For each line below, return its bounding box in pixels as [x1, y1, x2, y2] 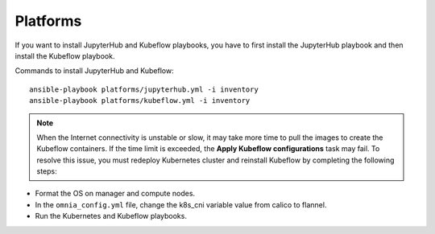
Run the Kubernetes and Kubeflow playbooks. [35, 211, 187, 221]
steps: [36, 166, 57, 176]
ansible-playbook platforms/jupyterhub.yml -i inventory [29, 84, 259, 94]
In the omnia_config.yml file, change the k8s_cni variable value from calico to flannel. [35, 199, 327, 209]
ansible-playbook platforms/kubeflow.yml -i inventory [29, 96, 251, 105]
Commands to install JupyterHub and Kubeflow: [14, 66, 174, 76]
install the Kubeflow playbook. [14, 51, 115, 60]
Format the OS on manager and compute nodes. [35, 189, 196, 199]
